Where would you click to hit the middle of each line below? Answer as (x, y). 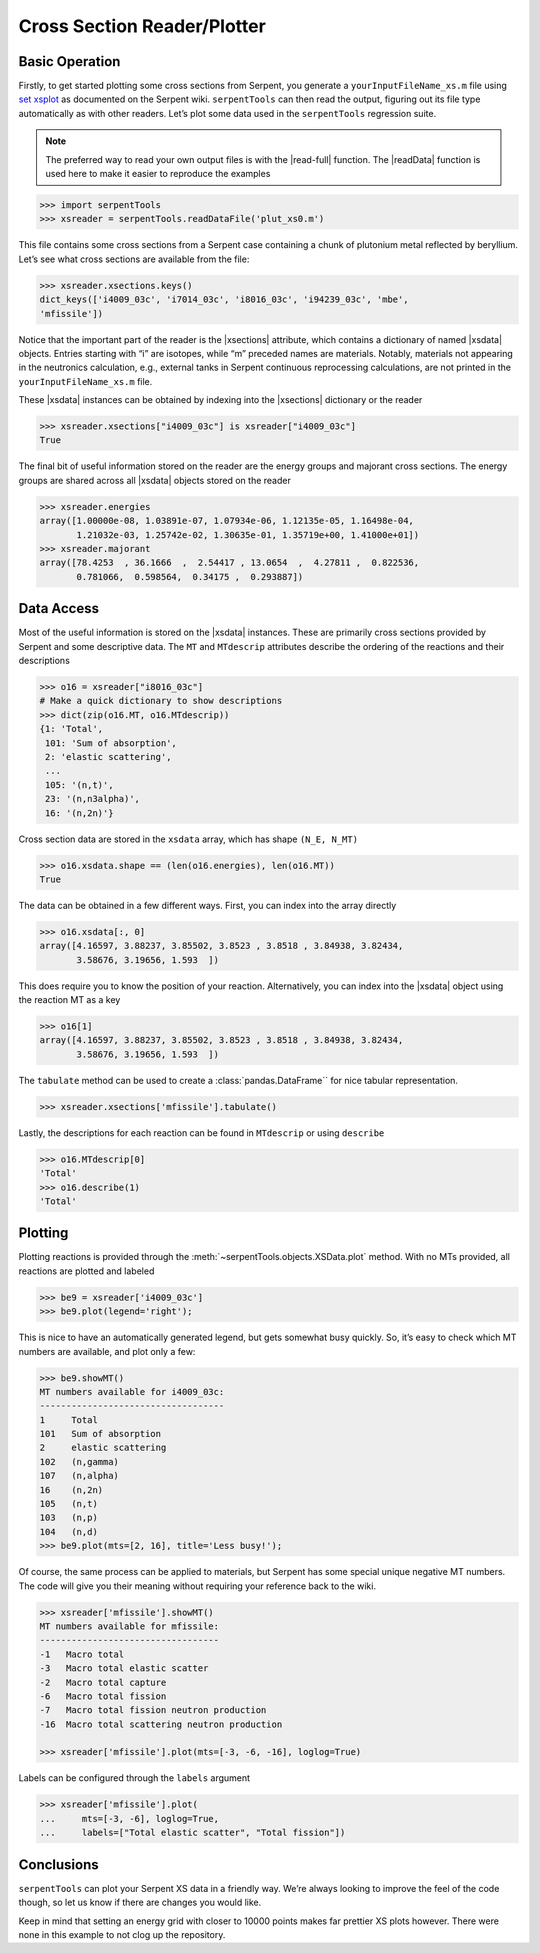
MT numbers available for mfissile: (129, 1626)
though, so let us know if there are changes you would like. (140, 1902)
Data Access (59, 608)
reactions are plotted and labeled (86, 1271)
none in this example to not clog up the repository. (122, 1934)
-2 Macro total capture (103, 1682)
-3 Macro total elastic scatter (124, 1668)
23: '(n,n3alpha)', (92, 799)
